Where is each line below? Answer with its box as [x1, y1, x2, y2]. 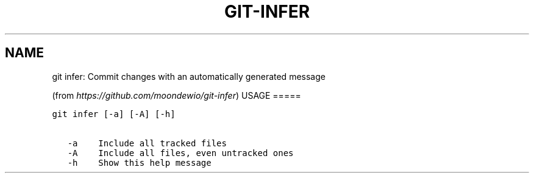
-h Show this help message [67, 157, 212, 168]
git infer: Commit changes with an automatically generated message [52, 71, 326, 82]
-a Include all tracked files [67, 138, 227, 148]
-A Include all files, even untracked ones [67, 148, 294, 158]
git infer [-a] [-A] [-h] [52, 109, 176, 119]
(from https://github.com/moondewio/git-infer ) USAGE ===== [52, 90, 301, 101]
